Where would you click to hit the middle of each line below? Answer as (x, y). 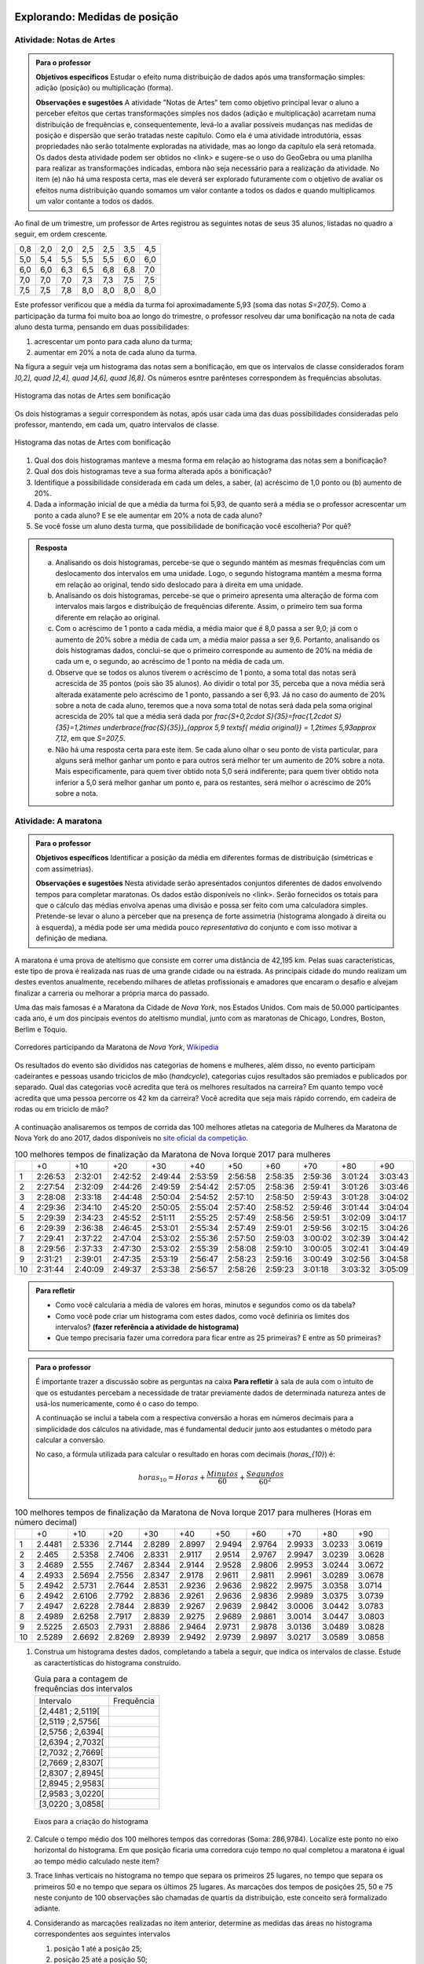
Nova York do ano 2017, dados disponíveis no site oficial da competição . (132, 1138)
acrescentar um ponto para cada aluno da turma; (113, 341)
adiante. (47, 1908)
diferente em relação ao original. (108, 617)
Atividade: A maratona (58, 821)
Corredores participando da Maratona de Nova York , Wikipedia (117, 1047)
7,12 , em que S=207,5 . (90, 738)
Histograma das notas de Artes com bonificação (93, 442)
